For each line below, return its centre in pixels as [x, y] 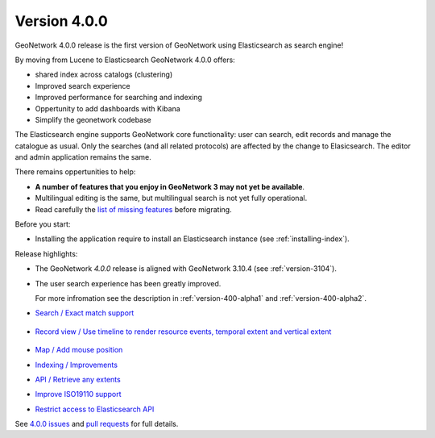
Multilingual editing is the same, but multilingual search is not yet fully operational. [171, 198]
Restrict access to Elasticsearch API [95, 409]
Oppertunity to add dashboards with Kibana [108, 108]
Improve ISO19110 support [78, 394]
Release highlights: [46, 253]
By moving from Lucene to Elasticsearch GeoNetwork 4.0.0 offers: [125, 60]
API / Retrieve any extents [78, 379]
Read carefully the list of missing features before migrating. [134, 209]
